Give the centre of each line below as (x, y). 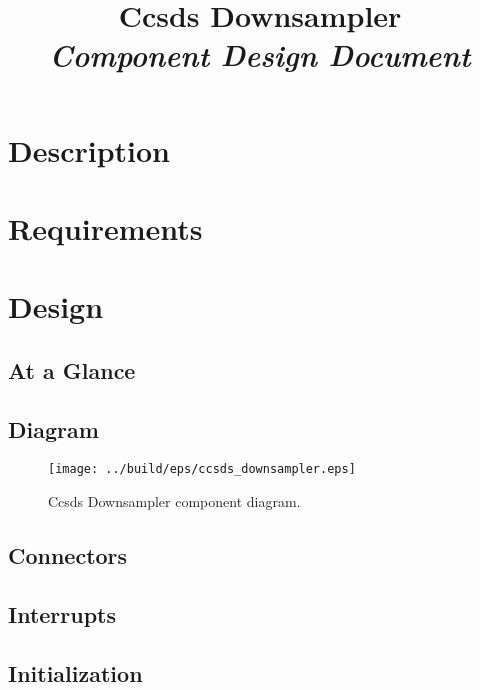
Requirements (105, 227)
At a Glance (72, 369)
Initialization (75, 672)
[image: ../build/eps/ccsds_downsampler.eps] (202, 469)
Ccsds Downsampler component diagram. (174, 501)
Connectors (68, 555)
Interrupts (62, 613)
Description (89, 149)
